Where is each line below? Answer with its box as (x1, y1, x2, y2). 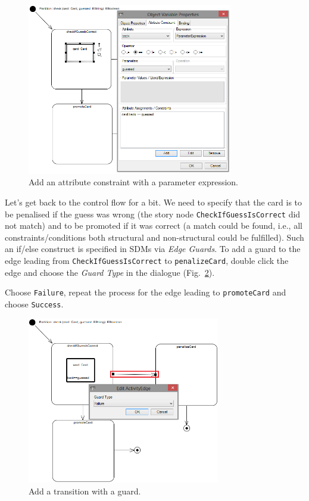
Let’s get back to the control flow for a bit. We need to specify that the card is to (5, 195, 302, 208)
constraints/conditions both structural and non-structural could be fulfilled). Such (5, 231, 304, 243)
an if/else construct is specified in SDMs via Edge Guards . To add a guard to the (5, 242, 301, 255)
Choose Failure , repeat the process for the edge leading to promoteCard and (5, 286, 286, 298)
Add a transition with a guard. (29, 484, 141, 497)
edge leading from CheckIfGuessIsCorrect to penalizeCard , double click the (5, 254, 289, 266)
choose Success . (5, 297, 64, 310)
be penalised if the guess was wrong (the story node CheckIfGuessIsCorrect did (5, 207, 301, 220)
